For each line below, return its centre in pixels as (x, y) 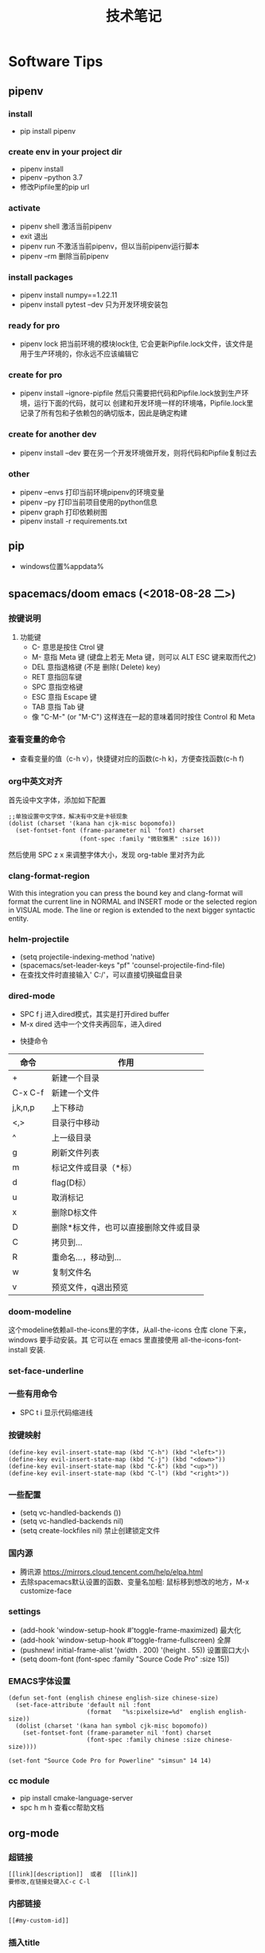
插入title (24, 1943)
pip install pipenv (48, 131)
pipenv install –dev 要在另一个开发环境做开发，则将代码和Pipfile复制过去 (138, 453)
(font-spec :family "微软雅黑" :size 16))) (150, 839)
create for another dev (53, 434)
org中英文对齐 (35, 781)
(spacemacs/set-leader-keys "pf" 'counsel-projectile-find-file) (122, 965)
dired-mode (32, 995)
